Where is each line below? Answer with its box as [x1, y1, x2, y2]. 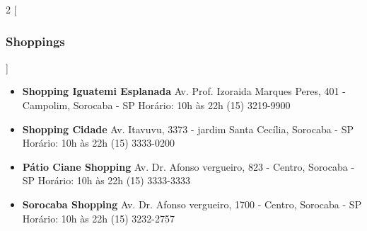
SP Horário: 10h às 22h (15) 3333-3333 [22, 173, 190, 188]
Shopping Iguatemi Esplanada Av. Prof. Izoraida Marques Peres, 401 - [22, 84, 346, 98]
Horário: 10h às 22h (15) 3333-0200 [22, 135, 175, 150]
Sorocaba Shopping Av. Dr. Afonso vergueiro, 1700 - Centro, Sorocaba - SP [22, 196, 362, 211]
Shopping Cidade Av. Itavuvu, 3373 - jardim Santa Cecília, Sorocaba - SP [22, 121, 354, 136]
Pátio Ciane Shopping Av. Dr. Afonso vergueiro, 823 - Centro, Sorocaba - [22, 159, 355, 174]
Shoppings [6, 32, 65, 50]
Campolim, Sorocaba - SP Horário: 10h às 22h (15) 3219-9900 [22, 98, 291, 112]
